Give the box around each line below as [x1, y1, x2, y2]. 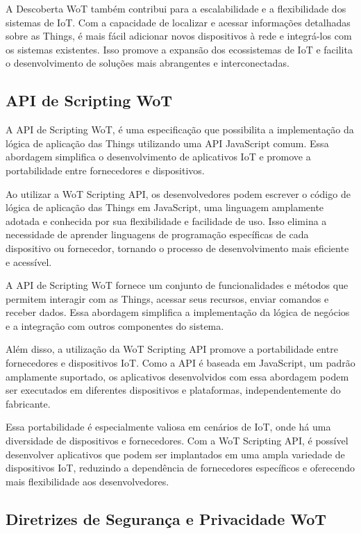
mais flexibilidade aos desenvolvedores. [6, 474, 169, 488]
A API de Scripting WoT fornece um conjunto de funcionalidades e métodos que [6, 278, 349, 292]
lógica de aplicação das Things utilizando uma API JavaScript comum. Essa [6, 135, 329, 150]
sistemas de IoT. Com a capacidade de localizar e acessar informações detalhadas [6, 15, 351, 29]
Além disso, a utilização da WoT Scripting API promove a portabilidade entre [6, 342, 338, 356]
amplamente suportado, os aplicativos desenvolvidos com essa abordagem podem [6, 369, 349, 383]
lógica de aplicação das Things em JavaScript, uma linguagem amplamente [6, 200, 324, 215]
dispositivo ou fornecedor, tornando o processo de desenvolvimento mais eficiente [6, 240, 349, 255]
